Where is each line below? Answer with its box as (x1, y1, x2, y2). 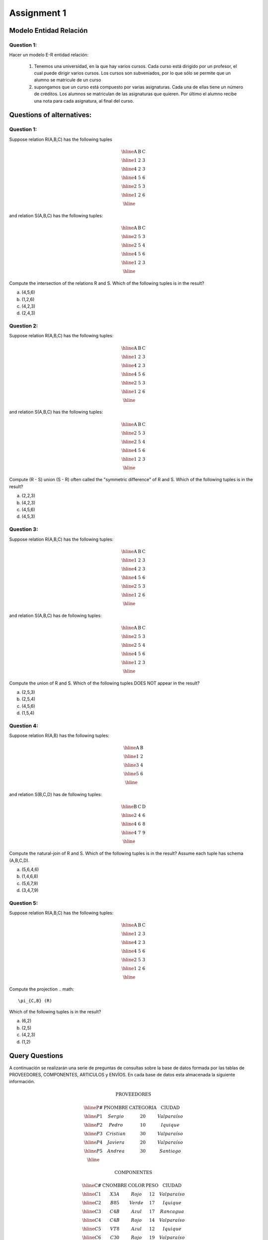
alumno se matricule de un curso (34, 77, 101, 83)
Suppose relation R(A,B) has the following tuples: (9, 733, 109, 739)
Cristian (106, 1131, 126, 1136)
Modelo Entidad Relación (9, 26, 88, 35)
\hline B (121, 804, 137, 809)
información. (9, 1079, 35, 1085)
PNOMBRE (103, 1105, 129, 1111)
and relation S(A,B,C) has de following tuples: (9, 613, 102, 619)
